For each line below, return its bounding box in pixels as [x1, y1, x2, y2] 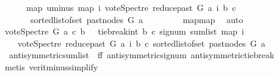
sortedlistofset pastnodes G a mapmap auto [30, 13, 244, 25]
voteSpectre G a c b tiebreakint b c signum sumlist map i [4, 25, 244, 38]
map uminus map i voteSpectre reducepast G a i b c [26, 1, 236, 13]
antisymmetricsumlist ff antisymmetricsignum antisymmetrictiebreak [9, 49, 275, 61]
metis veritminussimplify [4, 60, 98, 73]
